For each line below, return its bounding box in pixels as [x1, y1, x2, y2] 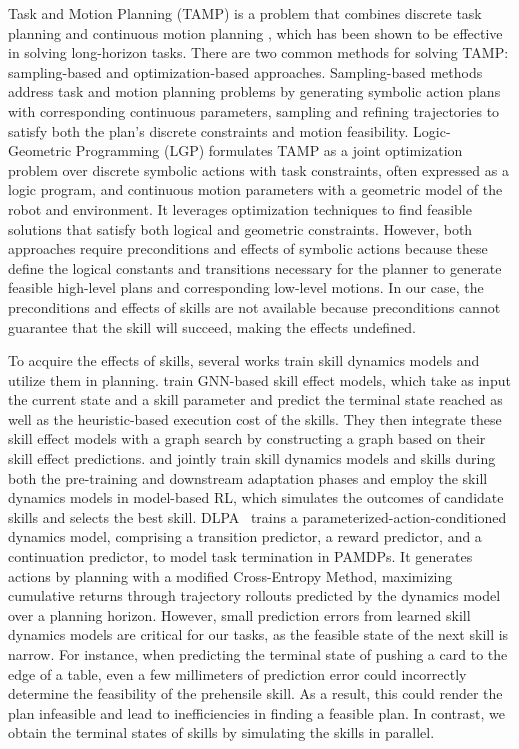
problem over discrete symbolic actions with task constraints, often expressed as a [8, 159, 509, 180]
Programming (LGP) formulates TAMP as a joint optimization [75, 140, 463, 161]
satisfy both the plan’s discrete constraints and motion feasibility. [8, 120, 409, 141]
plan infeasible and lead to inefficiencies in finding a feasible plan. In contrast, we [8, 702, 505, 723]
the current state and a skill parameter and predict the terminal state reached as [8, 389, 503, 410]
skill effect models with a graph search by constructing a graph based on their [8, 428, 486, 449]
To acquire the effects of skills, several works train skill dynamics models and [8, 350, 480, 371]
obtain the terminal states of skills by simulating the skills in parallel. [8, 722, 435, 743]
